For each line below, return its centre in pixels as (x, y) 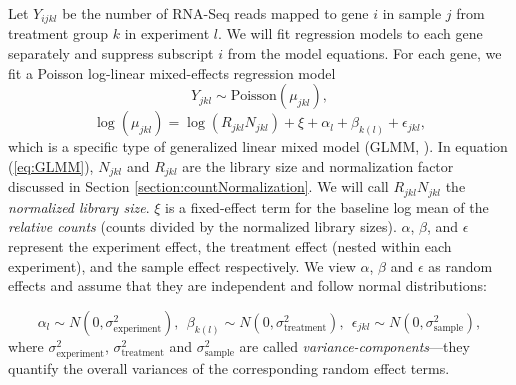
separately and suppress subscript (111, 53)
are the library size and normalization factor (318, 165)
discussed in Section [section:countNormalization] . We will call (198, 186)
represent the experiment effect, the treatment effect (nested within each (230, 245)
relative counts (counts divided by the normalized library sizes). (202, 226)
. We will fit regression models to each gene (350, 33)
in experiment (167, 33)
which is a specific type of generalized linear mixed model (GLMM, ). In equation (258, 146)
